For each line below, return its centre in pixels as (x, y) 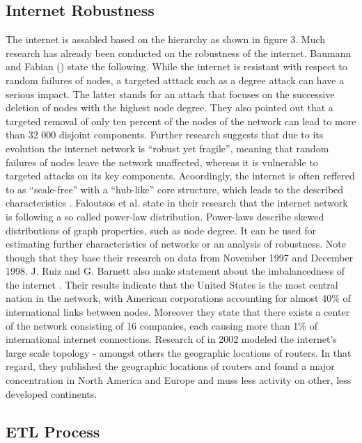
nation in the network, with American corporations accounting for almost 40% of (178, 298)
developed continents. (52, 393)
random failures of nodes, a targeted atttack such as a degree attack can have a (175, 80)
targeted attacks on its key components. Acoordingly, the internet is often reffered (180, 176)
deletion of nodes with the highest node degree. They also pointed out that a (170, 107)
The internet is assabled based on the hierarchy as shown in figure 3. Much (166, 39)
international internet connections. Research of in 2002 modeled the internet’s (171, 339)
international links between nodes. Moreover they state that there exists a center (178, 312)
